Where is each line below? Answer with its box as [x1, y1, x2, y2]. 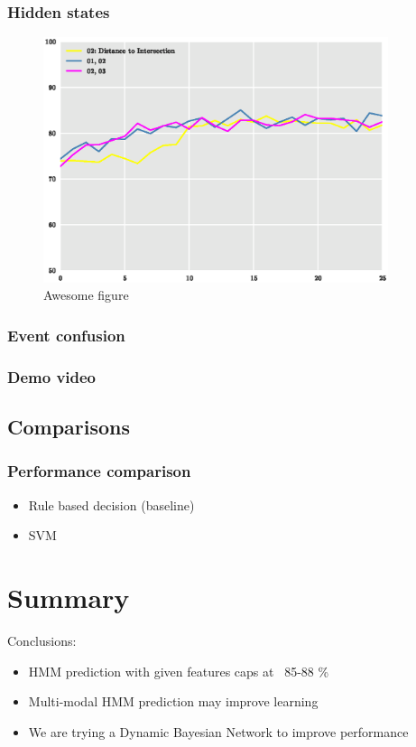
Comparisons [7, 413, 131, 441]
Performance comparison [7, 460, 191, 482]
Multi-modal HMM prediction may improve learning [28, 692, 319, 711]
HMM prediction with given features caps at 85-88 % [28, 661, 329, 680]
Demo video [7, 365, 97, 388]
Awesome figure [43, 285, 129, 304]
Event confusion [7, 323, 125, 346]
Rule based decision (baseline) [28, 495, 195, 514]
